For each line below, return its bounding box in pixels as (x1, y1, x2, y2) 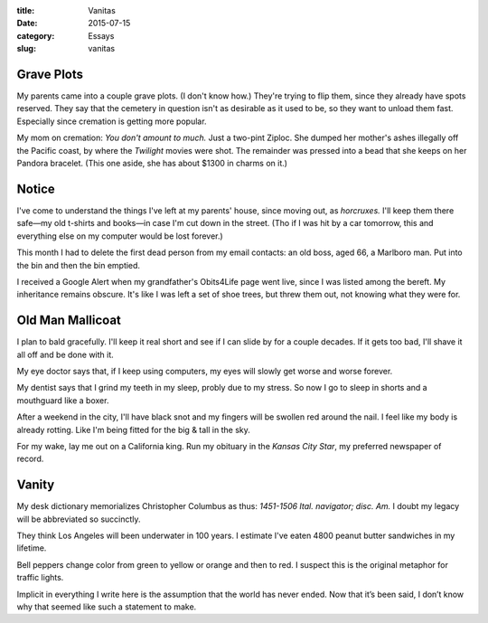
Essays (88, 30, 115, 41)
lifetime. (16, 543, 47, 553)
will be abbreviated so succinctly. (16, 514, 141, 524)
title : (16, 5, 35, 15)
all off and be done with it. (16, 349, 115, 360)
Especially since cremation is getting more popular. (16, 116, 207, 127)
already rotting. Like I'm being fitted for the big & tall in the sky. (16, 424, 250, 435)
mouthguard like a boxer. (16, 394, 109, 406)
